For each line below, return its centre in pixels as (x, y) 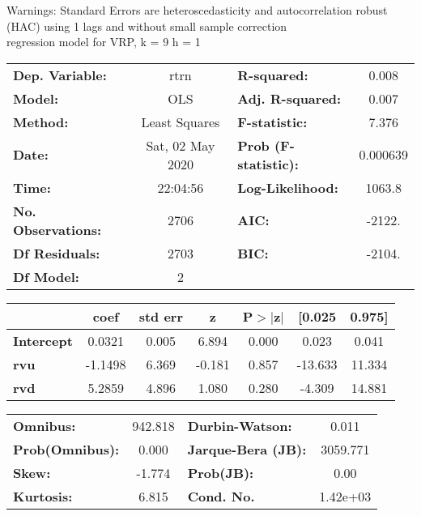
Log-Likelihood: (288, 187)
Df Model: (46, 276)
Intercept (43, 340)
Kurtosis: (43, 496)
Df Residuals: (57, 253)
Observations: (57, 229)
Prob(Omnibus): (66, 449)
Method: (41, 122)
